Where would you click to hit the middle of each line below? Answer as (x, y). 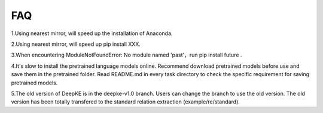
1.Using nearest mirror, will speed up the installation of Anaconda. (92, 33)
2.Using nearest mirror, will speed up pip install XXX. (76, 44)
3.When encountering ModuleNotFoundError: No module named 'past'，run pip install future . (127, 55)
